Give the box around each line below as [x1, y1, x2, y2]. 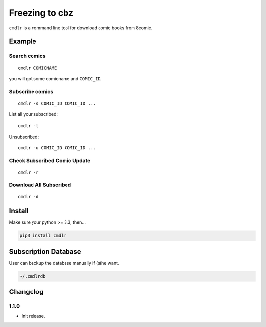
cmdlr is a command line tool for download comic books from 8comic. [9, 25, 153, 31]
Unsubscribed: [9, 134, 39, 140]
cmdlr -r [18, 170, 39, 175]
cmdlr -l [18, 123, 39, 128]
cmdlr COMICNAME [18, 65, 57, 71]
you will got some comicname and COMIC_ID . [9, 75, 102, 81]
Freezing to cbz [9, 7, 74, 18]
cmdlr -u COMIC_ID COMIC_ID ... [18, 145, 96, 151]
